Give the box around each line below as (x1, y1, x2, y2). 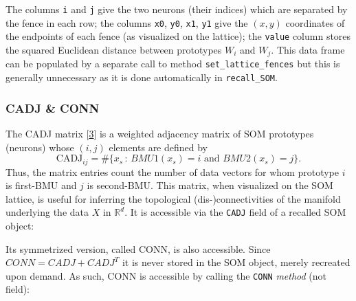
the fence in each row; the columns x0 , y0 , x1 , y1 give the (5, 15, 248, 30)
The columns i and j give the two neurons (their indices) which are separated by (5, 2, 348, 16)
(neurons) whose (5, 140, 74, 154)
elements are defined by (109, 140, 208, 154)
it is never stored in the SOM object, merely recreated (122, 255, 351, 269)
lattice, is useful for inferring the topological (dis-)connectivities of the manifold (5, 191, 341, 205)
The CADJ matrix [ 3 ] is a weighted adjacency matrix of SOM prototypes (5, 126, 314, 140)
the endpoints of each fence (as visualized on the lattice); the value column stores (5, 29, 351, 43)
